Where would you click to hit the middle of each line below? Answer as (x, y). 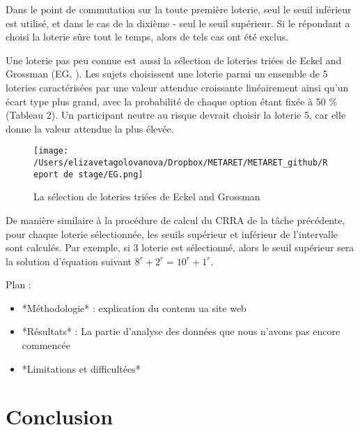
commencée (46, 345)
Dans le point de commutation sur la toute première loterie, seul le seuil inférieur (179, 9)
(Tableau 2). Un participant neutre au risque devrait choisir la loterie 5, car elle (176, 115)
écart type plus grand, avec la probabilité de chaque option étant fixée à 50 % (172, 101)
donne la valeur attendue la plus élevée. (90, 128)
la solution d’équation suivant (69, 261)
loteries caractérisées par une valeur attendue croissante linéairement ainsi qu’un (177, 87)
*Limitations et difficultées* (81, 368)
